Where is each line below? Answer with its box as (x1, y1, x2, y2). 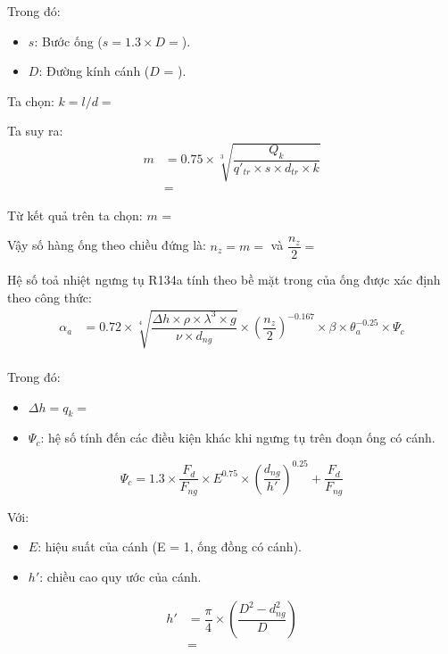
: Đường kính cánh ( (38, 62, 150, 80)
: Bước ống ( (34, 31, 103, 50)
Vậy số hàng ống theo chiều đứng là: (7, 236, 206, 254)
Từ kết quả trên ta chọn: (7, 205, 143, 224)
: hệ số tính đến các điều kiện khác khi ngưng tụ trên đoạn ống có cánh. (40, 428, 436, 447)
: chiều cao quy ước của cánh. (39, 567, 202, 585)
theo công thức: (7, 287, 92, 306)
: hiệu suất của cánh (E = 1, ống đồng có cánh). (37, 537, 302, 556)
